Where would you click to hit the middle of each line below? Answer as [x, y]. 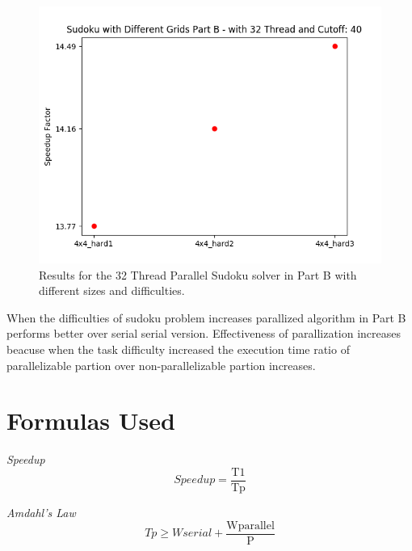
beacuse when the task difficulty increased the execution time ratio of [178, 349]
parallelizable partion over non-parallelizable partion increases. [161, 365]
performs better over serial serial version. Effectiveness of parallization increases [204, 333]
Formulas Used [91, 421]
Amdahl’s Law [41, 512]
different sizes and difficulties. [112, 290]
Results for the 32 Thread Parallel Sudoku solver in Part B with [198, 274]
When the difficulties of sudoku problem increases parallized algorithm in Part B [206, 317]
